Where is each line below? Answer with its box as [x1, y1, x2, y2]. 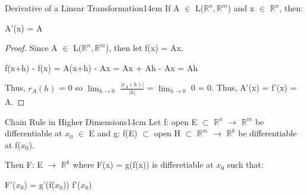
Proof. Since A [5, 41, 58, 54]
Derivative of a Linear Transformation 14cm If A [5, 2, 180, 14]
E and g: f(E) [89, 127, 137, 139]
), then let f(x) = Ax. [105, 41, 184, 54]
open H [153, 127, 181, 139]
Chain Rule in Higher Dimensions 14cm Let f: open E [5, 115, 198, 127]
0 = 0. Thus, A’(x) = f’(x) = [191, 81, 297, 94]
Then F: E [5, 158, 43, 171]
